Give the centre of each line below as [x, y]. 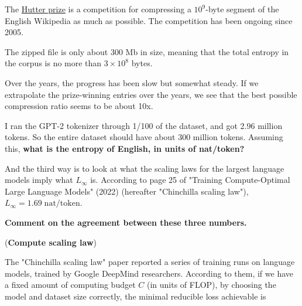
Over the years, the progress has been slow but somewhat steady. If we [132, 82]
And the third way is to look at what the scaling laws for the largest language [145, 168]
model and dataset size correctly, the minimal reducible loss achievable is [135, 296]
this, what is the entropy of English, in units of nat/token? [125, 148]
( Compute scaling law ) [51, 242]
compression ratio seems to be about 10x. [79, 106]
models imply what [39, 180]
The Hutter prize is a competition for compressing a [98, 9]
